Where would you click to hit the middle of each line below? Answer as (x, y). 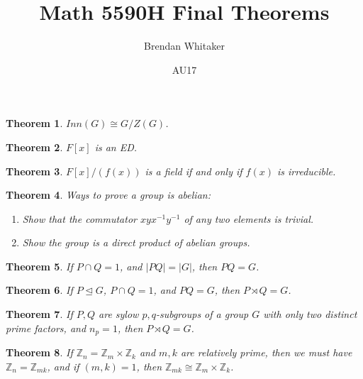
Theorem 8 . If (39, 352)
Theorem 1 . (34, 123)
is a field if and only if (194, 171)
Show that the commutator (79, 218)
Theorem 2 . (34, 147)
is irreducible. (306, 171)
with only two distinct (310, 314)
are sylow (119, 314)
